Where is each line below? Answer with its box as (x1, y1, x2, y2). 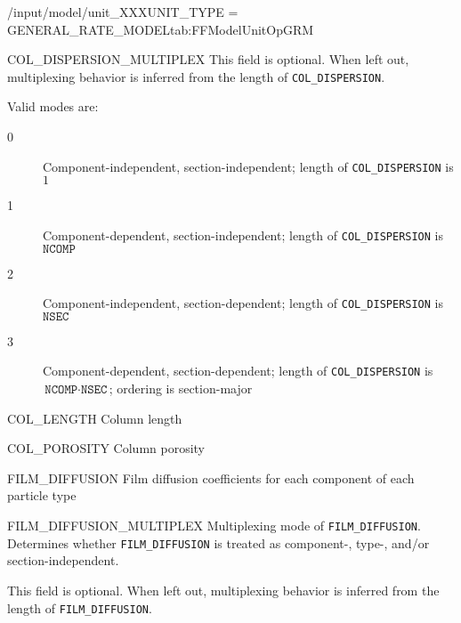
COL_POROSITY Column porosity (7, 439, 206, 457)
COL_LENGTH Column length (7, 409, 182, 427)
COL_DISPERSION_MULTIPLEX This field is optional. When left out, (7, 50, 409, 69)
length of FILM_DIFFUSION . (7, 598, 152, 617)
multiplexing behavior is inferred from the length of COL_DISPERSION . (7, 67, 385, 85)
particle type (7, 486, 77, 505)
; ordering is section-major (109, 379, 253, 398)
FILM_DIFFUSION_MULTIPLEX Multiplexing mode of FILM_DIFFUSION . (7, 516, 421, 534)
